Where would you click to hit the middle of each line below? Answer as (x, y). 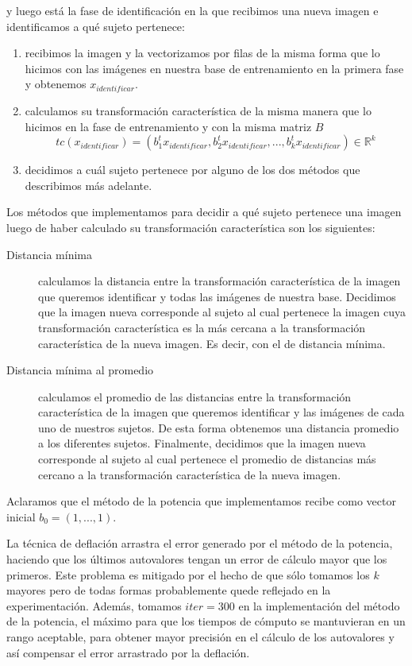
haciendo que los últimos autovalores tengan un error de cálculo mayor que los (197, 559)
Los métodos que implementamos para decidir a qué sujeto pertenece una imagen (204, 212)
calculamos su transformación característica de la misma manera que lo (198, 110)
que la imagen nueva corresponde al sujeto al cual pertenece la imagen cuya (222, 312)
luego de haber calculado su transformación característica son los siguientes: (191, 227)
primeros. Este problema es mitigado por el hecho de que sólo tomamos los (188, 574)
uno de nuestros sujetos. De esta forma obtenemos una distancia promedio (219, 427)
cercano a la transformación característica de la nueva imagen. (190, 474)
